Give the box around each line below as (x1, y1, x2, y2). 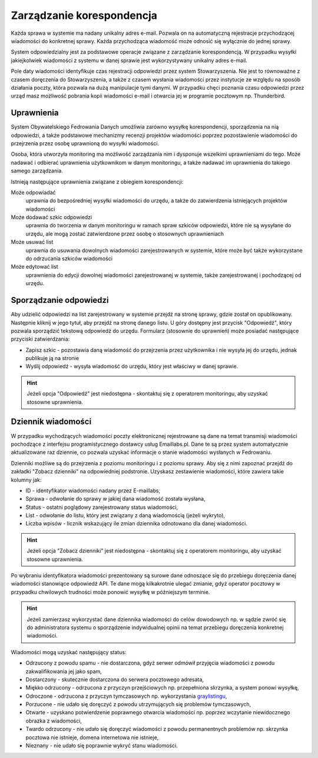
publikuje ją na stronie (25, 355, 79, 362)
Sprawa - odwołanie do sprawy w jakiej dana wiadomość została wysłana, (25, 495, 206, 502)
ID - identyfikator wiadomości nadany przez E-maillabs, (25, 487, 161, 494)
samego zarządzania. (11, 167, 63, 174)
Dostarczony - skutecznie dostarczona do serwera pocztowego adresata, (25, 676, 204, 683)
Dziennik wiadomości (11, 417, 92, 427)
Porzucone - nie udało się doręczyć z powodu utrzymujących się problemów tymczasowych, (25, 701, 251, 708)
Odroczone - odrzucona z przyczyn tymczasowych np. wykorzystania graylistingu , (25, 692, 227, 700)
